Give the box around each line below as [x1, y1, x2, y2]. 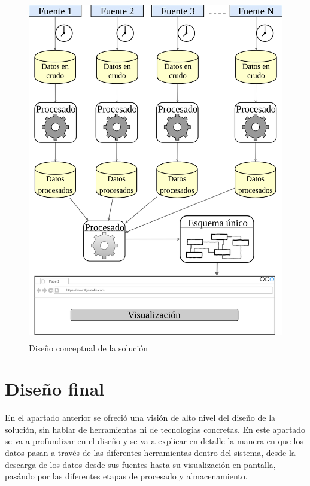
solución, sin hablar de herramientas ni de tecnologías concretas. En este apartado [5, 423, 306, 435]
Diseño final [5, 376, 105, 401]
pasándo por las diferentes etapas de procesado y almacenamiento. [5, 470, 248, 482]
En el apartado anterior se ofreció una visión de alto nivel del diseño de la [5, 411, 276, 424]
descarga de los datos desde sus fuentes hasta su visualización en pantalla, [5, 458, 276, 470]
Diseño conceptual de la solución [29, 341, 148, 354]
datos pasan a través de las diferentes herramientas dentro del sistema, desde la [5, 446, 296, 459]
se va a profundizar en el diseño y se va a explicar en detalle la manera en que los [5, 435, 303, 447]
